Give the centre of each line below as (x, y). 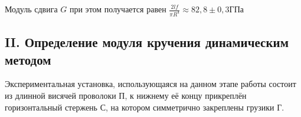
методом (28, 59)
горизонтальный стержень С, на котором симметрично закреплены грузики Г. (145, 107)
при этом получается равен (118, 9)
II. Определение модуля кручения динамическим (147, 42)
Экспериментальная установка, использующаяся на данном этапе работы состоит (150, 84)
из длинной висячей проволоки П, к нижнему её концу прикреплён (126, 96)
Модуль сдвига (31, 9)
